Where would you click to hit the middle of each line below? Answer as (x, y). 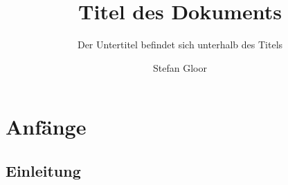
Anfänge (46, 127)
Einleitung (43, 170)
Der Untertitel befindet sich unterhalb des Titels (180, 45)
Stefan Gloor (180, 67)
